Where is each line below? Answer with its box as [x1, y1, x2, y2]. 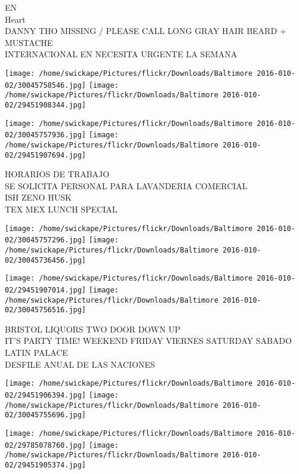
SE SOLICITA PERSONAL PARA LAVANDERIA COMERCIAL [5, 179, 248, 192]
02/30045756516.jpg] [5, 306, 87, 315]
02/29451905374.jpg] [5, 460, 87, 469]
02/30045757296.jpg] [5, 236, 87, 245]
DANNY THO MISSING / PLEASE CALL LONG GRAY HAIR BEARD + [5, 24, 286, 37]
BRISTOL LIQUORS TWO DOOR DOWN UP [5, 322, 181, 335]
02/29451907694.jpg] [5, 150, 87, 159]
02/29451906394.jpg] [5, 390, 87, 399]
